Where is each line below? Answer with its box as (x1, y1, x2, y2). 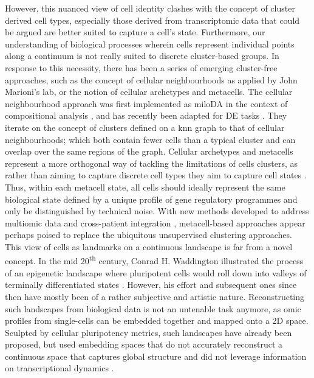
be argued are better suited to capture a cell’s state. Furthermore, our (5, 26, 265, 38)
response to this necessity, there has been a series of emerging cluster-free (5, 61, 278, 74)
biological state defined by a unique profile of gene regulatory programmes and (5, 192, 298, 205)
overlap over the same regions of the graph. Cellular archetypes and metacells (5, 145, 293, 158)
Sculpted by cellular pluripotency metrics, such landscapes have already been (5, 326, 292, 338)
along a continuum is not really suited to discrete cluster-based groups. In (5, 49, 279, 62)
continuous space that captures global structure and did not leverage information (5, 349, 307, 362)
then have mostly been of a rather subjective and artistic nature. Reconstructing (5, 290, 305, 303)
